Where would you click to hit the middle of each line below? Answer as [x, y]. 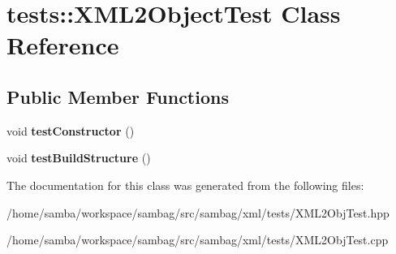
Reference [63, 45]
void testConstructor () [71, 130]
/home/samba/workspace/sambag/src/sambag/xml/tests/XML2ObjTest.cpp [198, 240]
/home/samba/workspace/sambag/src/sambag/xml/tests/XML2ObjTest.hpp [198, 212]
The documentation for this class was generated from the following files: [185, 185]
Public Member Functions [118, 96]
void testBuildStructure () [79, 158]
